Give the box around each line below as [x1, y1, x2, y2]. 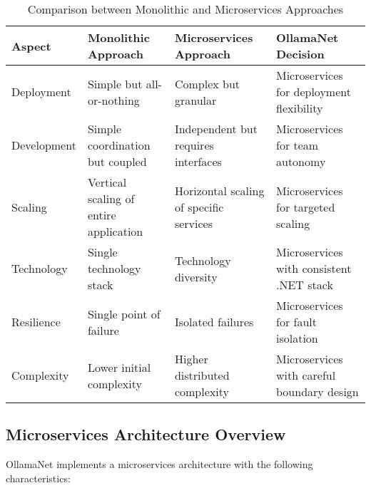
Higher [174, 351, 208, 367]
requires [174, 137, 214, 153]
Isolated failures [174, 313, 254, 330]
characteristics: [6, 470, 71, 485]
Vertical [87, 174, 127, 190]
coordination [87, 137, 151, 153]
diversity [174, 268, 218, 285]
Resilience [11, 313, 61, 330]
